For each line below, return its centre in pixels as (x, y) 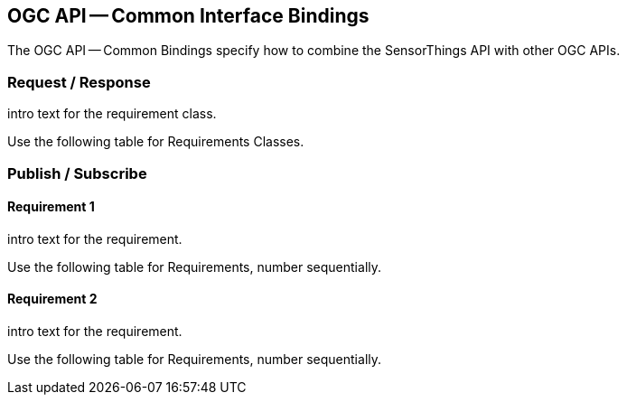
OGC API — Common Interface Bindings (188, 16)
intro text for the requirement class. (112, 114)
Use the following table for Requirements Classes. (156, 142)
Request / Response (79, 82)
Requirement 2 (52, 299)
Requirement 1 (51, 207)
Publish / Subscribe (77, 173)
